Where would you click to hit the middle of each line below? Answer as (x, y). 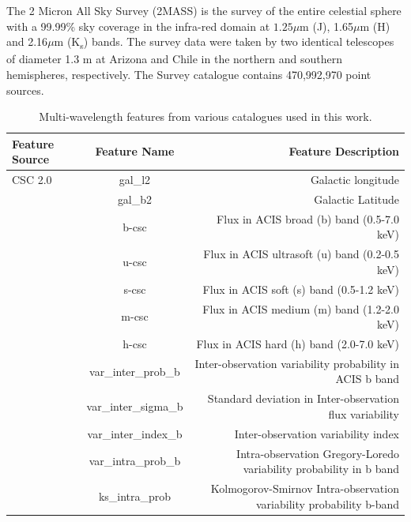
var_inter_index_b (135, 433)
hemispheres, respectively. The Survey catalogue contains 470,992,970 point (189, 74)
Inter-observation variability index (317, 433)
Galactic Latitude (356, 199)
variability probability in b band (321, 469)
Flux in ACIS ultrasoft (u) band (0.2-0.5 (301, 254)
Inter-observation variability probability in (297, 363)
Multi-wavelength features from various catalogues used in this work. (205, 116)
